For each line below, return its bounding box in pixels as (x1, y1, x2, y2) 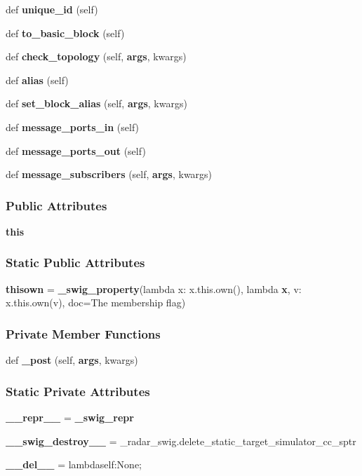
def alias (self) (6, 72, 69, 87)
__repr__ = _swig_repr (6, 410, 134, 424)
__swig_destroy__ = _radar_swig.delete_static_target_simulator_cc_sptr (6, 433, 356, 448)
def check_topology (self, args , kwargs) (6, 49, 187, 64)
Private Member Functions (6, 325, 161, 342)
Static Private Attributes (6, 382, 150, 400)
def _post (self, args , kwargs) (6, 353, 138, 367)
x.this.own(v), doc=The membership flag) (6, 295, 186, 310)
